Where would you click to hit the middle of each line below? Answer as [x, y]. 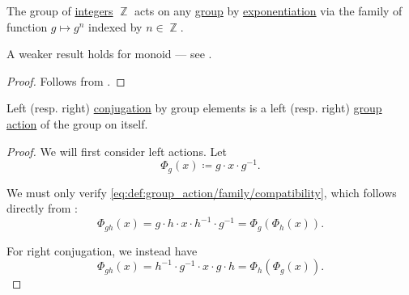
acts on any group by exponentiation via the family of [268, 11]
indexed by [115, 26]
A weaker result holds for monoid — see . [109, 54]
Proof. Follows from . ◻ [66, 80]
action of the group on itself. [77, 123]
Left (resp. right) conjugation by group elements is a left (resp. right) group [194, 108]
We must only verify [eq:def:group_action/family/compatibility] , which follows [202, 192]
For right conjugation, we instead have [102, 250]
